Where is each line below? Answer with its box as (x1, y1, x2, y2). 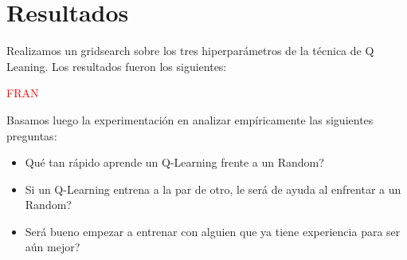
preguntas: (6, 127, 57, 144)
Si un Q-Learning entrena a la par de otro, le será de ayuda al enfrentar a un (25, 180, 401, 197)
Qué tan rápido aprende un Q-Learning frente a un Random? (25, 154, 324, 171)
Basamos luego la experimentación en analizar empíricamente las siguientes (6, 111, 374, 128)
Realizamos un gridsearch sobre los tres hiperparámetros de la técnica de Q (6, 42, 374, 59)
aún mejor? (25, 238, 80, 255)
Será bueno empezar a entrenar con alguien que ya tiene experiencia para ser (25, 223, 401, 239)
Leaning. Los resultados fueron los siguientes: (6, 57, 227, 74)
